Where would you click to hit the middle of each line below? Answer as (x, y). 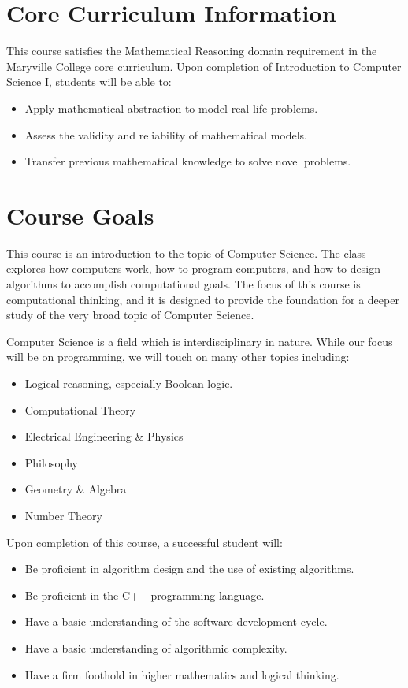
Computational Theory (80, 409)
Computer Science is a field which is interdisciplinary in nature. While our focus (200, 341)
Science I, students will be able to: (89, 82)
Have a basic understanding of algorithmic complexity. (156, 647)
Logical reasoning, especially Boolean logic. (129, 383)
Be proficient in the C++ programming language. (145, 595)
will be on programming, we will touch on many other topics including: (178, 357)
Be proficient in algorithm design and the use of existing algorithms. (189, 569)
